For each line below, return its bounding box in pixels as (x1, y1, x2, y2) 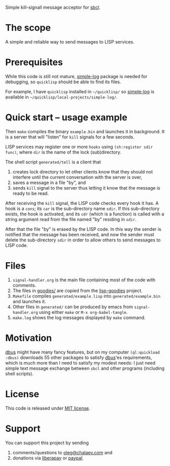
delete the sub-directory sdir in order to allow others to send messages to (5, 237, 161, 243)
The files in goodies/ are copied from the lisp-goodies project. (12, 288, 143, 294)
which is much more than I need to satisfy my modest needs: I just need (5, 360, 156, 366)
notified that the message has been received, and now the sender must (5, 231, 155, 237)
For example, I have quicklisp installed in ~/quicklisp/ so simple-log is (5, 88, 155, 94)
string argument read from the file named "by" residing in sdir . (5, 216, 137, 222)
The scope (5, 22, 51, 33)
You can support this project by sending (5, 440, 89, 446)
